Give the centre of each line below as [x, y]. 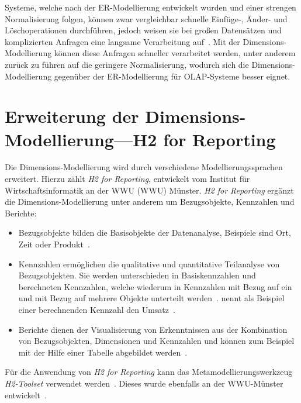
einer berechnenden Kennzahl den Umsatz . [97, 309]
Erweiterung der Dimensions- [125, 116]
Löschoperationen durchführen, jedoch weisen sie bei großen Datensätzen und [143, 30]
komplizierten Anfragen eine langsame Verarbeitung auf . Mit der [122, 41]
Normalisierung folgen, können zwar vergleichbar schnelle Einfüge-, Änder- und [146, 18]
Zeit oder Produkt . [54, 244]
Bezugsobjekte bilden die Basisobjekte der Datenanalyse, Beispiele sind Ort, [155, 232]
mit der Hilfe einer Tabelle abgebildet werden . [103, 352]
